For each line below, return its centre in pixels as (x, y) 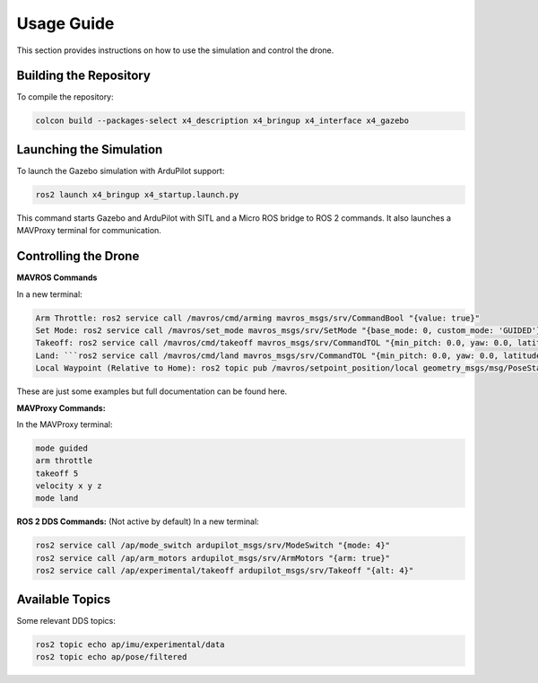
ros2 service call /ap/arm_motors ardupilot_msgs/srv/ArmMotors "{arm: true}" (213, 558)
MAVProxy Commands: (61, 407)
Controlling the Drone (78, 256)
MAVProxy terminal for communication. (89, 231)
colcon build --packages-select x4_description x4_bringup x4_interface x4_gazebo (222, 121)
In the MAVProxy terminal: (65, 424)
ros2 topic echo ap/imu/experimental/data (130, 644)
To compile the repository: (65, 97)
